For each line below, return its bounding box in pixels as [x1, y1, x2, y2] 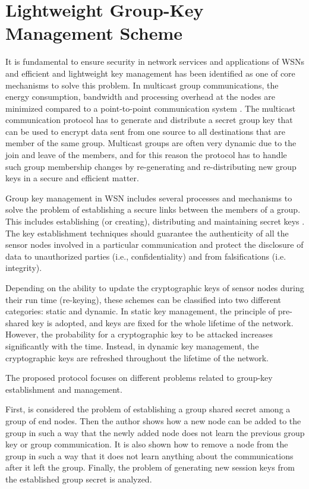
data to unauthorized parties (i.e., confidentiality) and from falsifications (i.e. [5, 250, 286, 262]
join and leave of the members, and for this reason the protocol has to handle [5, 149, 287, 161]
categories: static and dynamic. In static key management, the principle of [5, 305, 276, 317]
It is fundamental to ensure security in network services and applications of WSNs [5, 55, 305, 68]
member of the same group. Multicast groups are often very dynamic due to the [5, 137, 297, 149]
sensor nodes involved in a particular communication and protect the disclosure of [5, 238, 304, 251]
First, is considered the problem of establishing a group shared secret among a [5, 403, 291, 415]
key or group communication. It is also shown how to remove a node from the [5, 438, 288, 450]
